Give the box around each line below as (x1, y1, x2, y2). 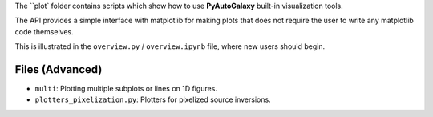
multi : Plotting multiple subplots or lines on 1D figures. (34, 84, 218, 94)
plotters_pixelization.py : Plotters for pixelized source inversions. (34, 95, 272, 104)
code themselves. (14, 26, 74, 36)
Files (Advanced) (14, 63, 103, 76)
